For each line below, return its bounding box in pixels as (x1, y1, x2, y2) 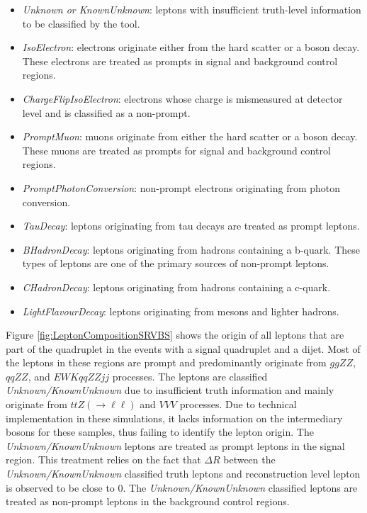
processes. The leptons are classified (112, 368, 268, 383)
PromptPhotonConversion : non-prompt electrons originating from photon (22, 180, 341, 195)
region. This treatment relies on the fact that (6, 452, 201, 467)
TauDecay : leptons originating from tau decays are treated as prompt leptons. (22, 218, 360, 233)
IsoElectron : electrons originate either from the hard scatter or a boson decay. (22, 40, 360, 55)
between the (223, 452, 276, 467)
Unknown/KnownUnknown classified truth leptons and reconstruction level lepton (6, 466, 361, 481)
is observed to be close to (6, 480, 115, 495)
